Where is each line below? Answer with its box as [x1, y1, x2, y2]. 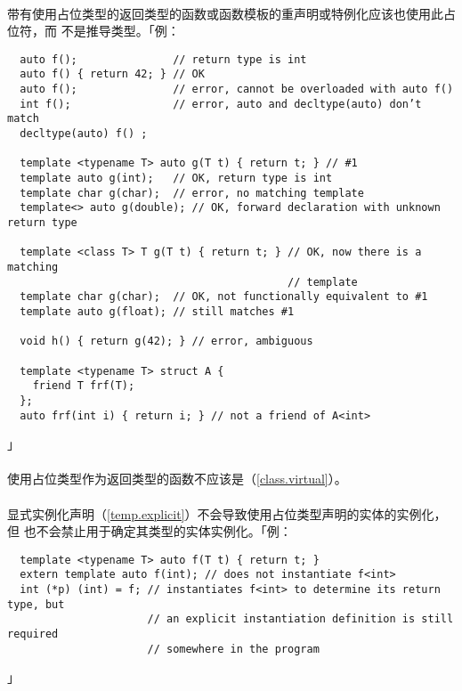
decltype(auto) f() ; [20, 127, 148, 141]
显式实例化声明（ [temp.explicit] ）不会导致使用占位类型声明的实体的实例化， [7, 504, 447, 523]
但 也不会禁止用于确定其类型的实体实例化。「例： [7, 522, 292, 541]
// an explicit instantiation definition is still [147, 613, 454, 626]
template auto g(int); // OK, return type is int [20, 172, 333, 185]
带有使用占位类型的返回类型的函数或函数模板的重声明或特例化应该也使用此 [7, 4, 443, 22]
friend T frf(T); [32, 379, 135, 393]
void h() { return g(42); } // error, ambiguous [20, 335, 313, 348]
